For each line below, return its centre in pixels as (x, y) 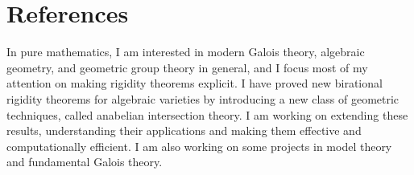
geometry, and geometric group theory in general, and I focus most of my (187, 67)
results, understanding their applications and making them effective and (184, 130)
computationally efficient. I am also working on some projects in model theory (199, 146)
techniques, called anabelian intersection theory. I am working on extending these (207, 114)
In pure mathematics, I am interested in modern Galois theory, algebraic (186, 52)
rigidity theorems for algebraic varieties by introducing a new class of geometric (203, 98)
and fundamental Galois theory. (85, 162)
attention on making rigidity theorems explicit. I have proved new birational (195, 83)
